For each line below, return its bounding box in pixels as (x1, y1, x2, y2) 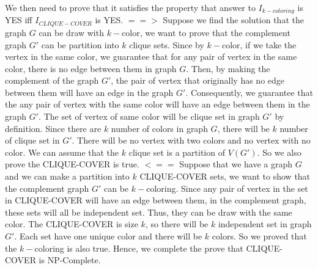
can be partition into (41, 38, 119, 51)
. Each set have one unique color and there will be (14, 230, 202, 242)
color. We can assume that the (5, 145, 119, 158)
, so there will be (145, 217, 209, 230)
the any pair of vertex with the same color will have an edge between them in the (5, 98, 310, 111)
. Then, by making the (186, 62, 270, 75)
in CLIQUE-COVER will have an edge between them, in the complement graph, (5, 194, 306, 206)
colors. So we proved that (212, 230, 307, 242)
